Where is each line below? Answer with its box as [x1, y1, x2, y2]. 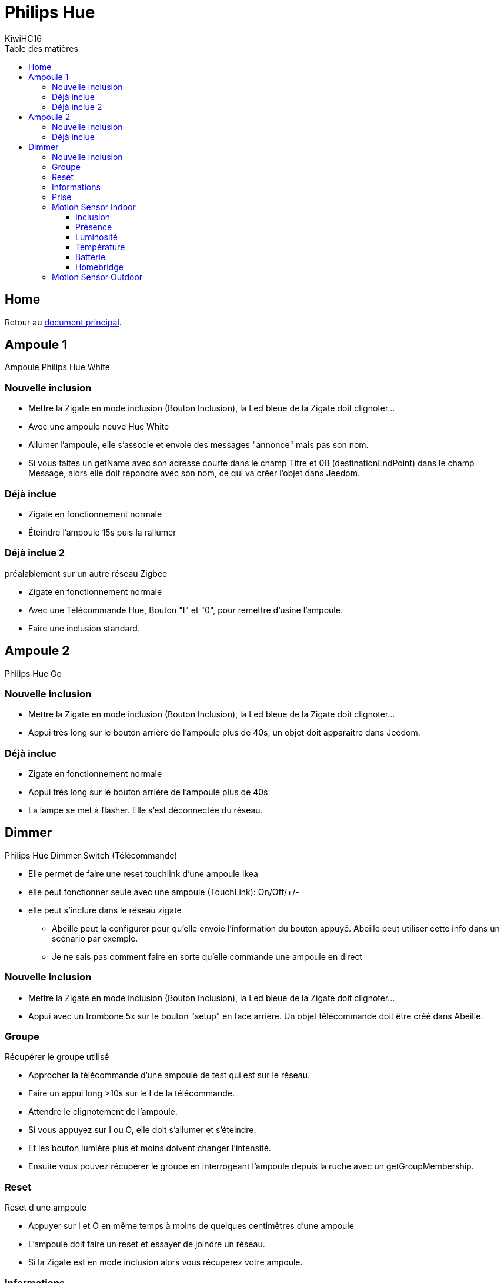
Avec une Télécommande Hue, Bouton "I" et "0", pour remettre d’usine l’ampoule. [28, 604, 343, 615]
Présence [75, 221, 112, 232]
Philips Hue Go [5, 668, 62, 679]
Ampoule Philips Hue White [5, 362, 110, 373]
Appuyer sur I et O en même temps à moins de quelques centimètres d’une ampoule [28, 1221, 354, 1231]
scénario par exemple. [52, 933, 138, 943]
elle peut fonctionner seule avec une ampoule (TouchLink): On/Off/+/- [28, 886, 299, 897]
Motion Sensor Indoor [52, 201, 136, 212]
